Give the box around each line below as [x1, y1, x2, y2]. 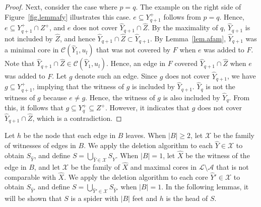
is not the [206, 81, 235, 92]
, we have [227, 71, 256, 81]
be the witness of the [185, 150, 250, 161]
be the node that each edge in [23, 130, 116, 141]
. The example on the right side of [136, 2, 241, 12]
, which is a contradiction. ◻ [32, 112, 122, 123]
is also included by [163, 92, 220, 102]
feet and [132, 193, 158, 203]
